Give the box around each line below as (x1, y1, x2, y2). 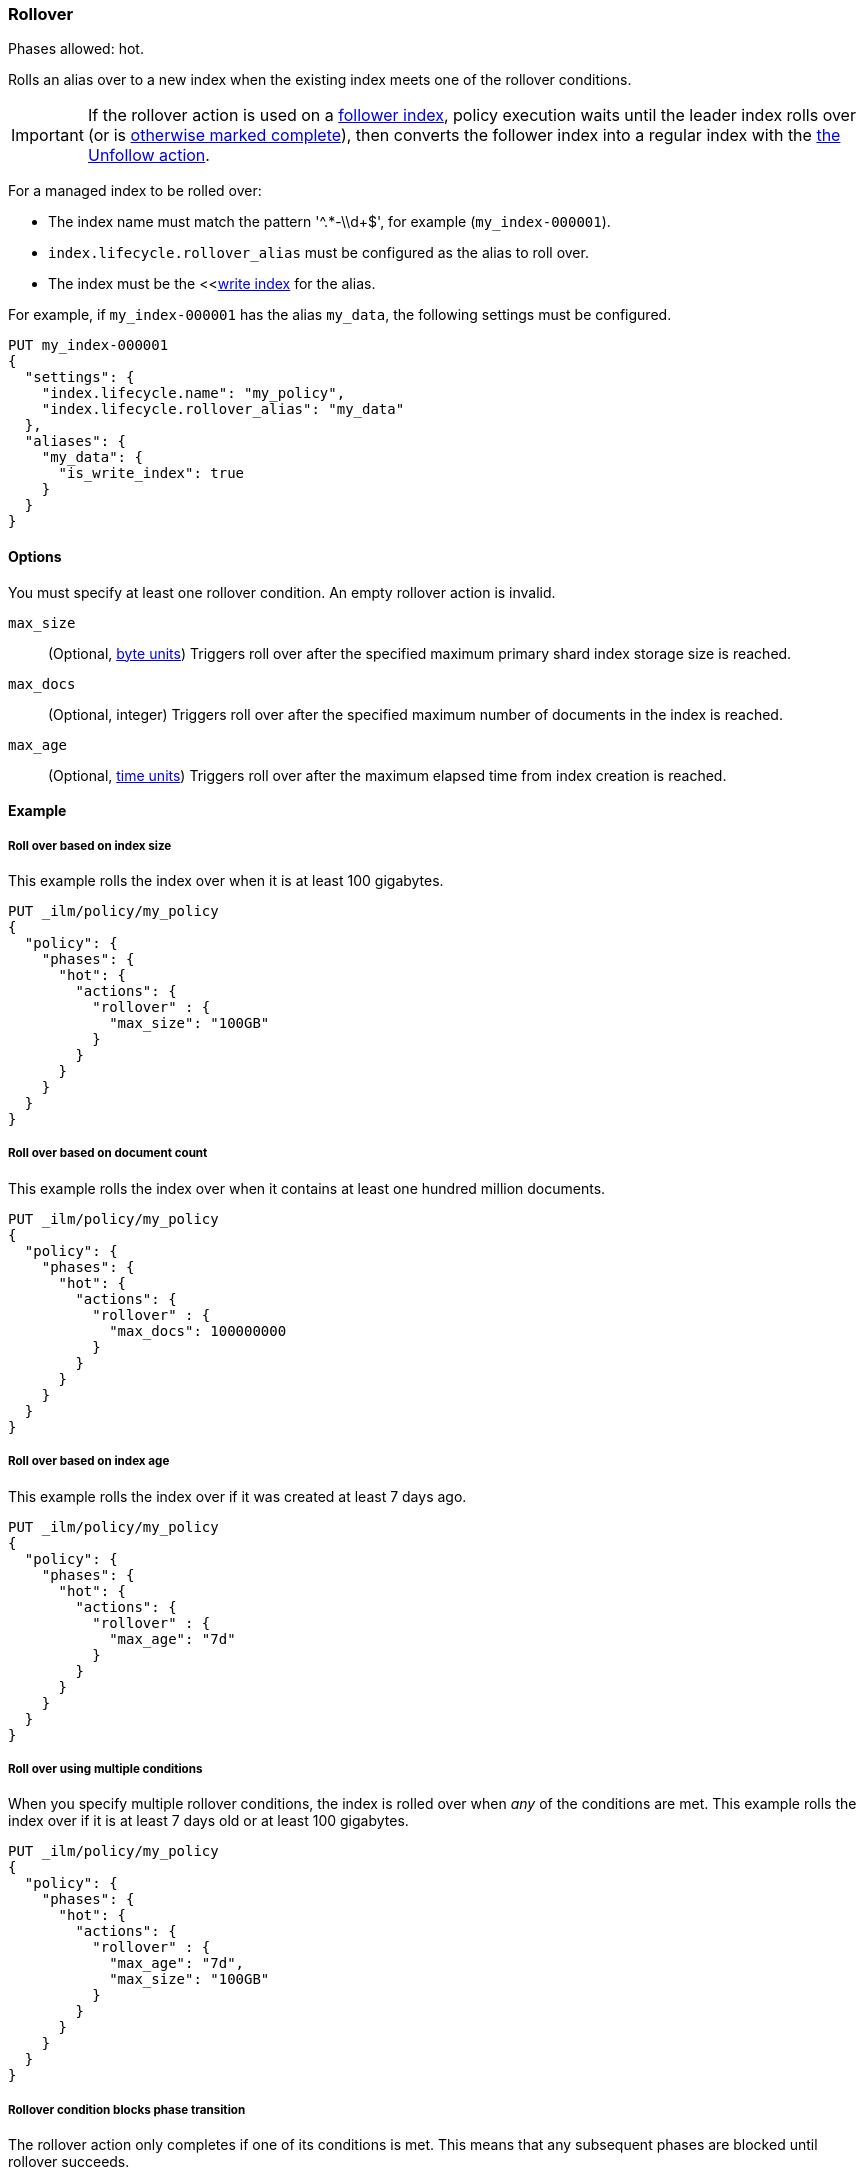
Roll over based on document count (8, 1146, 208, 1161)
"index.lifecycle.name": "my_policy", (41, 385, 346, 402)
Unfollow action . (87, 145, 210, 166)
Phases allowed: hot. (8, 40, 144, 58)
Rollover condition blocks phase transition (8, 2102, 246, 2117)
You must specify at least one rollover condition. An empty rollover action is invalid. (8, 583, 556, 601)
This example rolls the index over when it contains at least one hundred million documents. (8, 1179, 606, 1197)
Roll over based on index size (8, 838, 172, 853)
